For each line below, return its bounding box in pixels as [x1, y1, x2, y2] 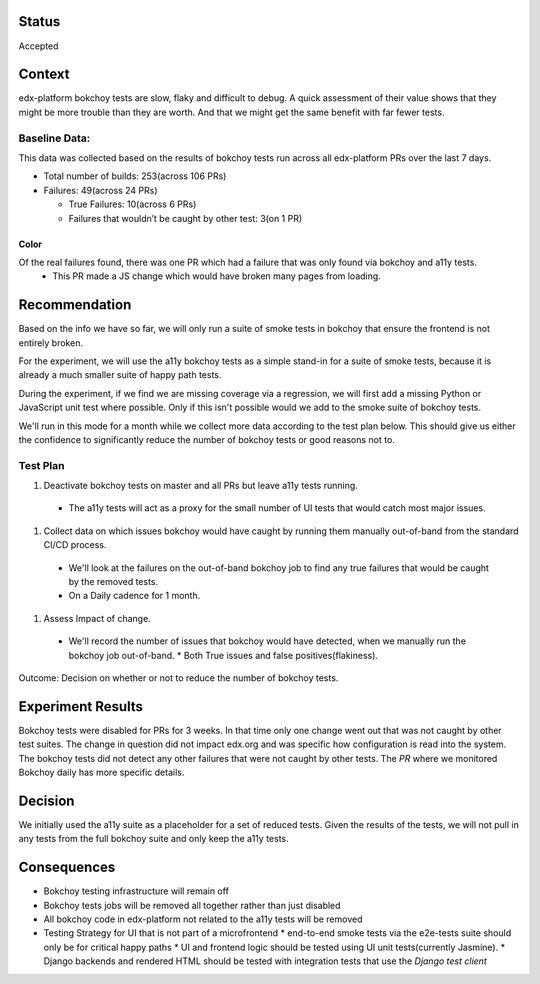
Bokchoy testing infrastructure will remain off [43, 885, 230, 897]
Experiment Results [18, 698, 144, 715]
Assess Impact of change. [43, 612, 152, 624]
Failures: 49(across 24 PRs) [43, 184, 158, 196]
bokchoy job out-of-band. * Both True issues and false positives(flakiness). [68, 649, 379, 661]
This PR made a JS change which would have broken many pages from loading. [52, 270, 382, 282]
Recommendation [18, 296, 132, 314]
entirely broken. [18, 336, 84, 349]
